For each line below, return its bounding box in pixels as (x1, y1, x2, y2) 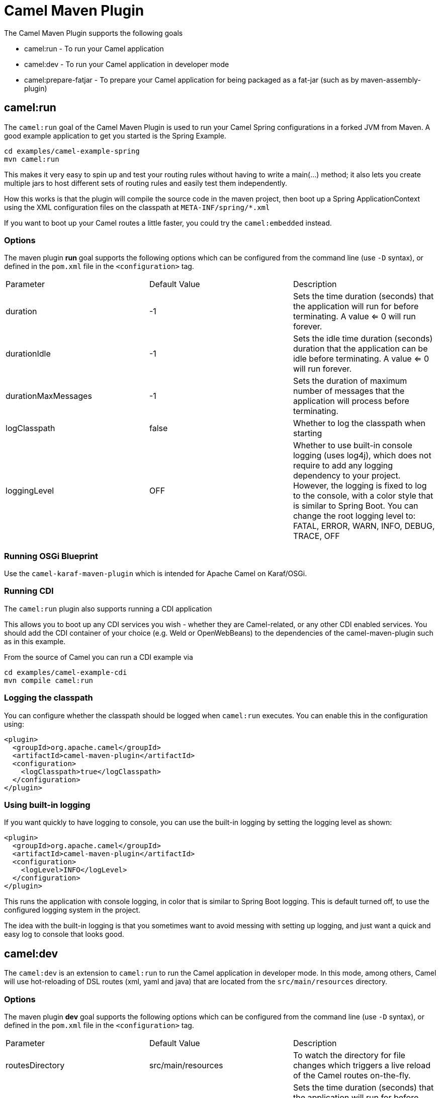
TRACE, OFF (293, 531, 340, 541)
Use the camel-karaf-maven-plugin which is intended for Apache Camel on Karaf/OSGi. (4, 569, 307, 578)
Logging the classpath (4, 693, 93, 703)
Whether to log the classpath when (293, 418, 425, 429)
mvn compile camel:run (4, 676, 94, 684)
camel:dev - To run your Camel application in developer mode (24, 59, 229, 68)
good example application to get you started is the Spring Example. (4, 131, 226, 140)
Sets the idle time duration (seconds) (293, 333, 433, 344)
